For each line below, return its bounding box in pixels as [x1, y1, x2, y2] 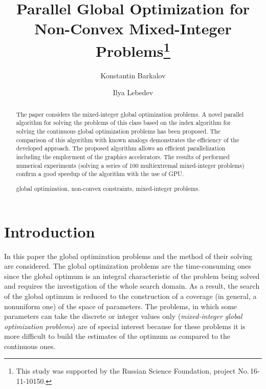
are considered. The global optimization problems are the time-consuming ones [4, 261, 251, 271]
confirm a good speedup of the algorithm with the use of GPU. [16, 169, 184, 178]
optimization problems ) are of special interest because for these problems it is [4, 320, 246, 331]
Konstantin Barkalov [100, 70, 166, 80]
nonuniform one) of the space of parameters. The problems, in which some [4, 300, 237, 311]
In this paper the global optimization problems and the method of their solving [4, 250, 253, 261]
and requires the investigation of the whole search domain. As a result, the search [4, 280, 260, 291]
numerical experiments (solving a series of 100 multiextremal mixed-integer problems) [16, 161, 245, 169]
